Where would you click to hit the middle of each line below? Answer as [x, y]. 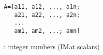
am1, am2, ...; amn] [47, 31]
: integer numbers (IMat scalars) [52, 46]
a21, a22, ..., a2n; [47, 15]
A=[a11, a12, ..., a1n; [42, 7]
